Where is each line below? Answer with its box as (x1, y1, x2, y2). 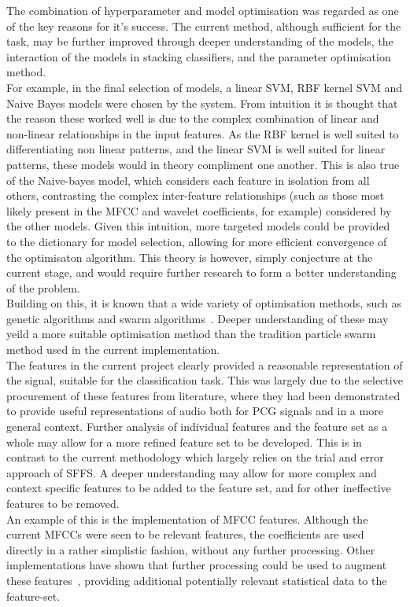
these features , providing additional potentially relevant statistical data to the (6, 572, 387, 588)
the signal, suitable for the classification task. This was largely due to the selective (6, 372, 403, 388)
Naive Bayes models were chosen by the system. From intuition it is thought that (6, 94, 398, 111)
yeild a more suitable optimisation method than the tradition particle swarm (6, 326, 376, 342)
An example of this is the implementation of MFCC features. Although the (6, 510, 368, 527)
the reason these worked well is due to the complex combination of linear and (6, 110, 379, 127)
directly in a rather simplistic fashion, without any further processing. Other (6, 541, 375, 557)
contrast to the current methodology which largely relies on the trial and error (6, 449, 384, 465)
